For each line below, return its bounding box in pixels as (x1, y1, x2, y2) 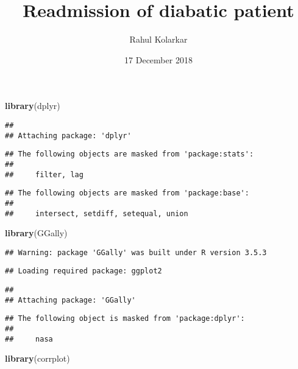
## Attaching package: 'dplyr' (5, 131, 132, 140)
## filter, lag (5, 170, 83, 179)
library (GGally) (5, 227, 68, 239)
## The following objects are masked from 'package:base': (5, 189, 249, 198)
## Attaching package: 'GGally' (5, 295, 136, 304)
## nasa (5, 334, 53, 343)
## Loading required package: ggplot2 (5, 267, 162, 276)
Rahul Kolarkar (129, 33, 188, 46)
